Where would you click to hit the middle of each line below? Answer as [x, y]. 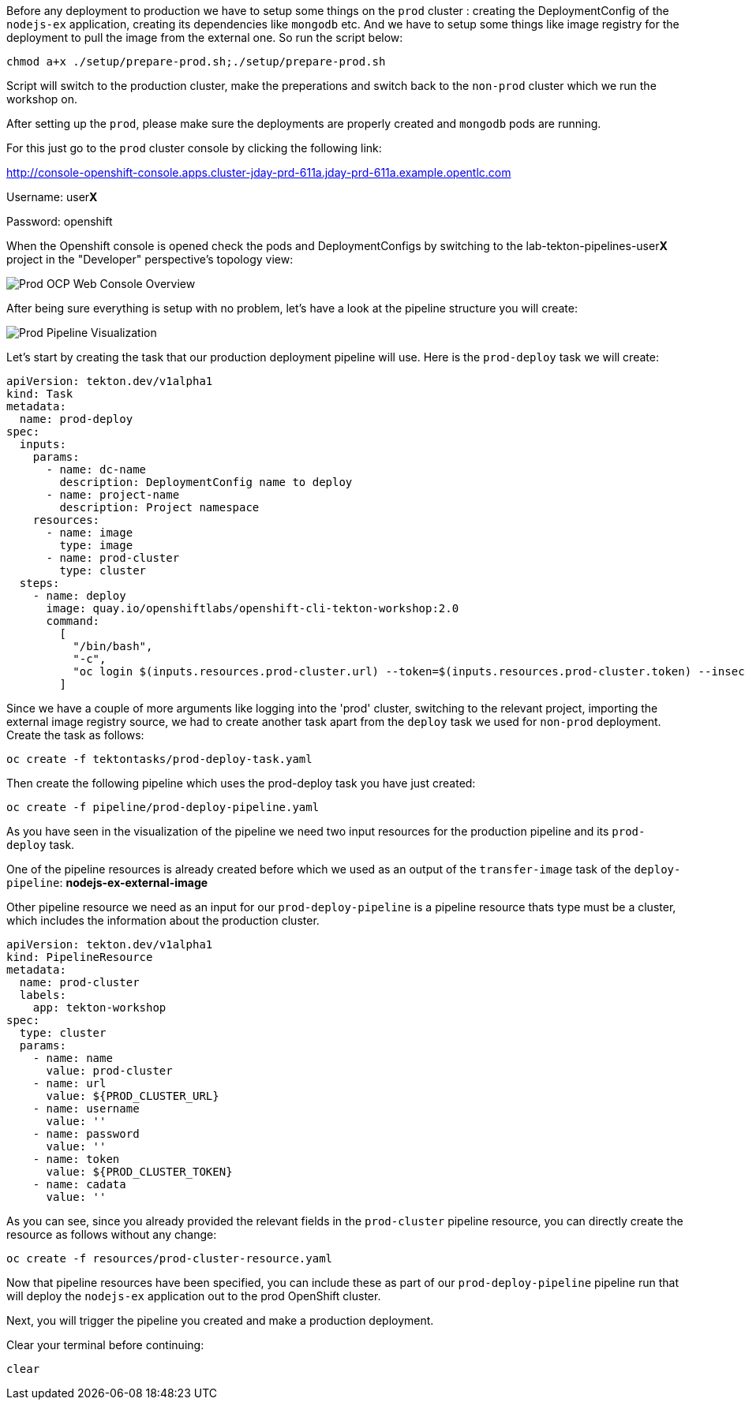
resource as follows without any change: [112, 1234]
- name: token [76, 1159]
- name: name [73, 1058]
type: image [96, 545]
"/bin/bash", [113, 646]
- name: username [86, 1109]
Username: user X [52, 197]
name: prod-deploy [76, 419]
